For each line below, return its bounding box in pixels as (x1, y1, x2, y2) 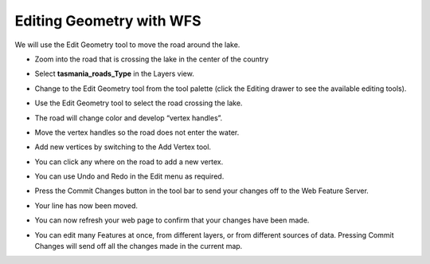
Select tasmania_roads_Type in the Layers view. (34, 69, 194, 79)
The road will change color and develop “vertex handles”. (34, 112, 223, 123)
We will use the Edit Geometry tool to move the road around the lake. (14, 40, 240, 49)
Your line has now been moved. (34, 200, 139, 211)
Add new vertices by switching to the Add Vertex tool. (34, 142, 211, 152)
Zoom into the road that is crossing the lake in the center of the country (34, 54, 269, 64)
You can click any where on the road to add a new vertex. (34, 156, 224, 167)
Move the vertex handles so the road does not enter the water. (34, 128, 240, 137)
